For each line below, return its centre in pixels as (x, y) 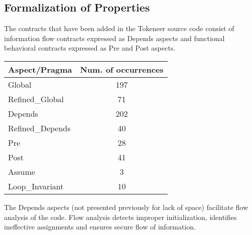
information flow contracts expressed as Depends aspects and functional (114, 38)
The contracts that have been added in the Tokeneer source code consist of (119, 28)
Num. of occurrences (122, 69)
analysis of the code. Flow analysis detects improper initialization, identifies (120, 217)
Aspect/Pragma (40, 69)
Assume (22, 171)
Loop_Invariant (36, 186)
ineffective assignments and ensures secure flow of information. (100, 227)
